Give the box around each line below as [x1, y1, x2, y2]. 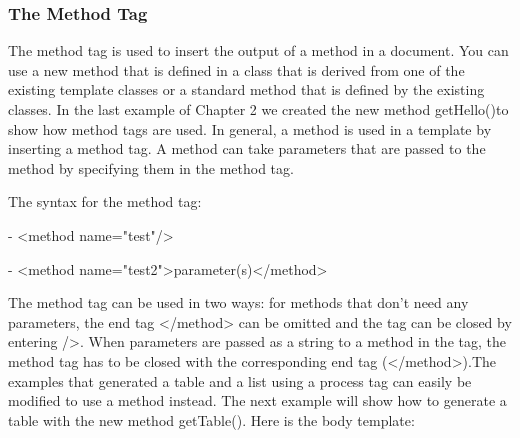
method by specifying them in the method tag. [8, 157, 294, 178]
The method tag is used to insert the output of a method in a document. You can [8, 40, 509, 61]
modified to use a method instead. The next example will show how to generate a [8, 390, 507, 411]
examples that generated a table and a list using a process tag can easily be [8, 370, 472, 391]
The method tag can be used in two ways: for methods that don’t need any [8, 292, 469, 313]
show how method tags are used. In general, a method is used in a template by [8, 118, 492, 139]
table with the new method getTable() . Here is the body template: [8, 409, 415, 430]
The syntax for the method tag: [8, 191, 202, 212]
